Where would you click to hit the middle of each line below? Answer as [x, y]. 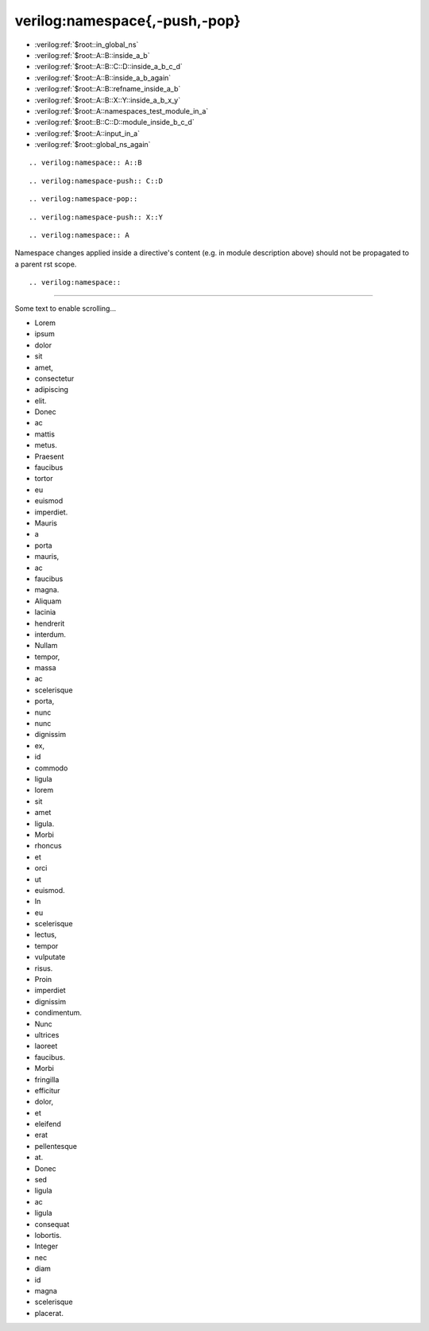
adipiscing [52, 390]
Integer [46, 1246]
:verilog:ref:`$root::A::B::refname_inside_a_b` [108, 89]
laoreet [46, 1046]
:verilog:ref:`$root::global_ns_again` [93, 145]
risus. [44, 968]
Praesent [49, 456]
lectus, [46, 935]
